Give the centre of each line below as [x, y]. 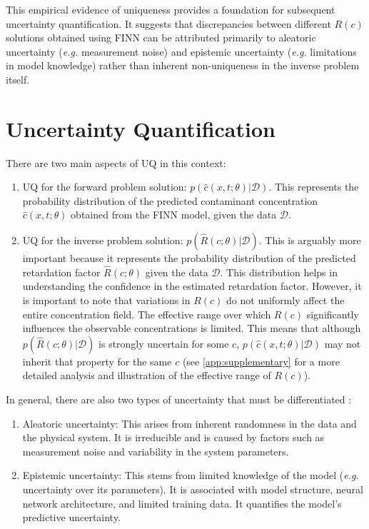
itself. [18, 79]
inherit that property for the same [97, 361]
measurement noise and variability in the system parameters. [156, 451]
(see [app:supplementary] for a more [261, 361]
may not [343, 343]
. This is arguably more [310, 240]
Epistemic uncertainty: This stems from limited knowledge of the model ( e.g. [191, 475]
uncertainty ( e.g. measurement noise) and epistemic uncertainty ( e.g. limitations [181, 51]
